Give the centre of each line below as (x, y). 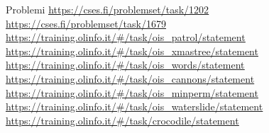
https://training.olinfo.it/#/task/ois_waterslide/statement (134, 106)
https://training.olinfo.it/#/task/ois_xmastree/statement (132, 51)
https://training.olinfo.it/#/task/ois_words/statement (125, 65)
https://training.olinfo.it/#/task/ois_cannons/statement (130, 78)
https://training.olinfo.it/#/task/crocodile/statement (122, 120)
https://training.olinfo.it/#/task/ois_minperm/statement (132, 92)
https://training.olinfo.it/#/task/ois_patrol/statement (126, 37)
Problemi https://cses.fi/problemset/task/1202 (108, 9)
